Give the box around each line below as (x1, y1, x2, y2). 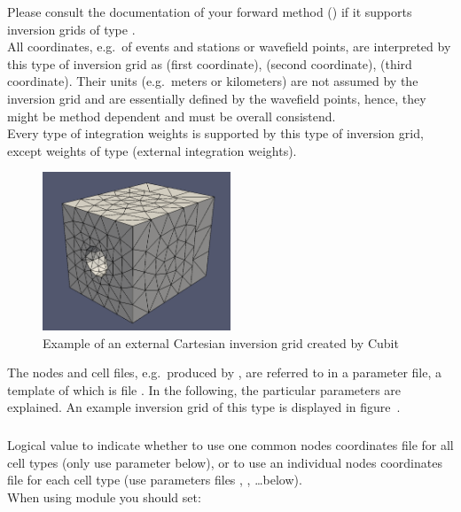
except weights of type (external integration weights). (7, 141, 297, 159)
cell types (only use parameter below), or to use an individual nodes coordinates (7, 453, 442, 471)
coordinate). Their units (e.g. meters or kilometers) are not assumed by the (7, 72, 418, 90)
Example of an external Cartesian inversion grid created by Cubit (43, 333, 399, 352)
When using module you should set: (7, 487, 201, 506)
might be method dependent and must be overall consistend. (7, 106, 336, 125)
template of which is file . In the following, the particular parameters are (7, 380, 402, 399)
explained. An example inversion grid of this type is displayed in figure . (7, 398, 401, 416)
